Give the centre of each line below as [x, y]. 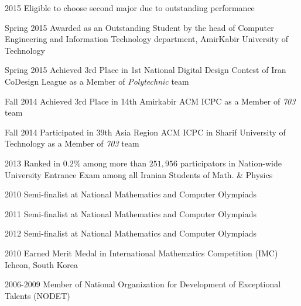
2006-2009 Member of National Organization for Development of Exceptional [143, 284]
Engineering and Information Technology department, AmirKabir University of [146, 39]
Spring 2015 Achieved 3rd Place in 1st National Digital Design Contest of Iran [146, 70]
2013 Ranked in [33, 163]
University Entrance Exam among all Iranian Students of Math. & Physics [139, 174]
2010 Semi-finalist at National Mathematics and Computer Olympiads [131, 194]
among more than [115, 163]
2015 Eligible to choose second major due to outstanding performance [130, 8]
